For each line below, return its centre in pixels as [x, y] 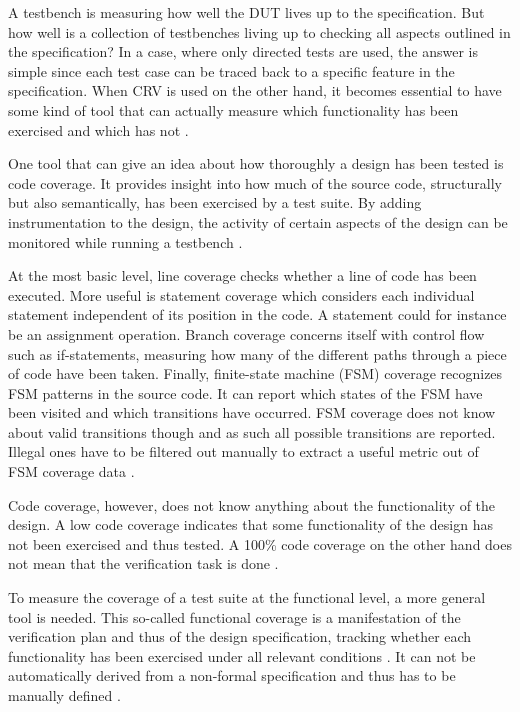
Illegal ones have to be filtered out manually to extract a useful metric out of [243, 451]
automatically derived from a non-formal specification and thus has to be [232, 675]
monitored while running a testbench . [125, 241]
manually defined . [64, 695]
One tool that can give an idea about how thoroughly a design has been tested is [256, 163]
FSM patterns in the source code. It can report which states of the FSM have [245, 392]
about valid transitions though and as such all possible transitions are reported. [252, 431]
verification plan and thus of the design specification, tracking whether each [240, 636]
